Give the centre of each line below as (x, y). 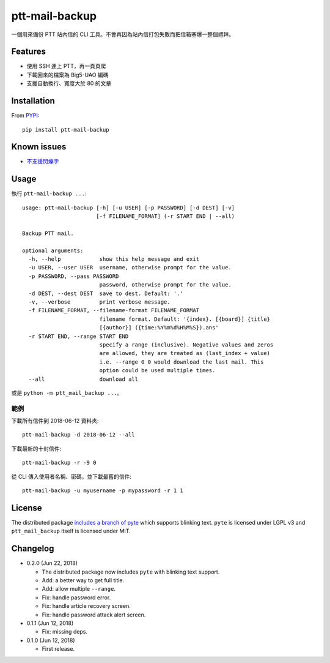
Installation (33, 101)
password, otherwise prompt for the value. (165, 285)
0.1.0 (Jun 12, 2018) (51, 640)
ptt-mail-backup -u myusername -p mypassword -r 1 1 (103, 491)
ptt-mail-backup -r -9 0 (59, 463)
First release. (58, 649)
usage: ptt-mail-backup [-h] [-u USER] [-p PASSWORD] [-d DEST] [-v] (129, 208)
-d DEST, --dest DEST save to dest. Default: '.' (106, 293)
